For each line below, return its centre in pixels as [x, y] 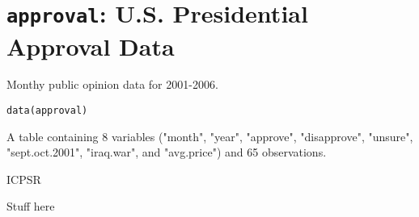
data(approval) [47, 111]
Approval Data [91, 46]
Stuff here [31, 206]
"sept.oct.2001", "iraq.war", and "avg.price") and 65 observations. [167, 152]
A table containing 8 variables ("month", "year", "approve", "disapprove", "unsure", [210, 136]
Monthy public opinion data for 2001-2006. [112, 84]
